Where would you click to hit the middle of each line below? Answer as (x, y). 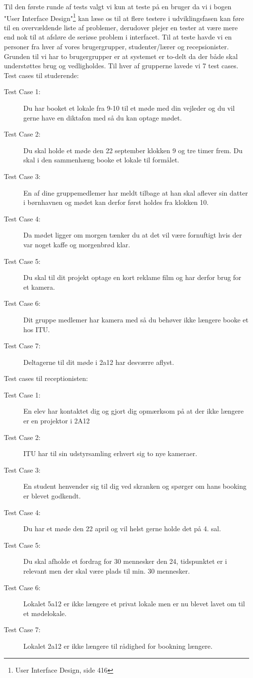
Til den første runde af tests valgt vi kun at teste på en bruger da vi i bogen (118, 6)
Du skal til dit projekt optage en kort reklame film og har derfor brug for (132, 277)
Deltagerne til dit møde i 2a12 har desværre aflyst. (99, 362)
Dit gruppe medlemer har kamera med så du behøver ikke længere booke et (136, 319)
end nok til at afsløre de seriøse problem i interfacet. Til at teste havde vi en (118, 37)
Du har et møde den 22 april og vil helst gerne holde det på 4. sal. (122, 528)
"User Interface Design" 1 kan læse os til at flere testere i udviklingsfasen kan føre (124, 17)
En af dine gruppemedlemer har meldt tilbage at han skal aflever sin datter (136, 192)
